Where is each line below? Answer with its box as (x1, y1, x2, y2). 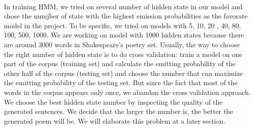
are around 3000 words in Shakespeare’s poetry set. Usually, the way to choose (4, 39, 240, 49)
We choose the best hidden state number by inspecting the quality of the (4, 96, 223, 107)
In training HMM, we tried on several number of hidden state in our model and (4, 1, 243, 11)
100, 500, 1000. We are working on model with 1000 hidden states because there (4, 30, 244, 40)
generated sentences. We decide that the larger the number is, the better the (4, 106, 233, 116)
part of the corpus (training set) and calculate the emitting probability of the (4, 58, 236, 69)
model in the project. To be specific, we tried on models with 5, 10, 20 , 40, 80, (4, 20, 241, 30)
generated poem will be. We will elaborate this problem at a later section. (4, 115, 226, 126)
